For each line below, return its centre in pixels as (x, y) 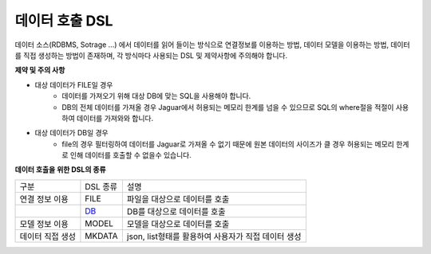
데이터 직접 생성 (47, 236)
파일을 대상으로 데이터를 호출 (178, 199)
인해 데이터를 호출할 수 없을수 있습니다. (130, 155)
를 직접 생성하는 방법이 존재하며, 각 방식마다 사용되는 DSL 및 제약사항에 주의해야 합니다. (151, 55)
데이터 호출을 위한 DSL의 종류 (61, 170)
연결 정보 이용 (44, 199)
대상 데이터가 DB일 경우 (71, 133)
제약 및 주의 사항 (40, 70)
